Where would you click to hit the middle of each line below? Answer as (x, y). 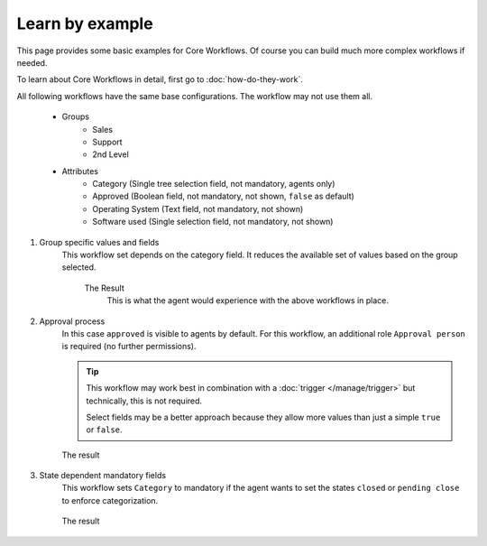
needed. (32, 62)
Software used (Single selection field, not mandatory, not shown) (213, 222)
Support (107, 142)
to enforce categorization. (110, 500)
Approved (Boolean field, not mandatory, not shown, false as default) (224, 196)
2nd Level (111, 154)
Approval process (72, 321)
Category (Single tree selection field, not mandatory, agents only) (214, 184)
